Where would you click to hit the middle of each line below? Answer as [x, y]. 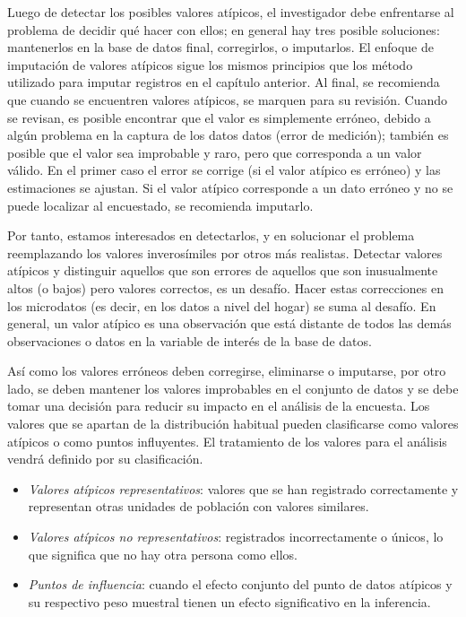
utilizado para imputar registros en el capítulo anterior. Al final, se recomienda [224, 82]
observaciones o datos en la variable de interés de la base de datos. [190, 340]
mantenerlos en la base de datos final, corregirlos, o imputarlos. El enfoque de [220, 47]
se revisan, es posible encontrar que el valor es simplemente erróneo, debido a [219, 117]
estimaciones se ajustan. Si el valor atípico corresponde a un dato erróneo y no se [230, 187]
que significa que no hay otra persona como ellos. [163, 554]
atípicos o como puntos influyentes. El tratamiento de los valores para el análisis [227, 441]
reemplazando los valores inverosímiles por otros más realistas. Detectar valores [225, 252]
